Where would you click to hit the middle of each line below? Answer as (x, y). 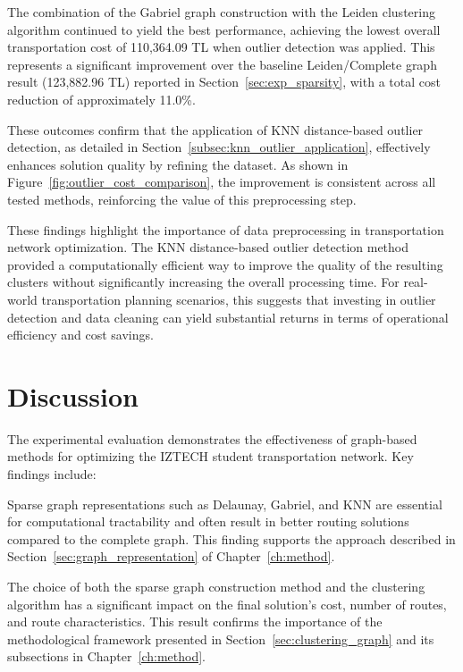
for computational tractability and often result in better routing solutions (208, 521)
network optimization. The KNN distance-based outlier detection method (208, 247)
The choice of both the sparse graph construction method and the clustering (216, 586)
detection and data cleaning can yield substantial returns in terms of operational (228, 317)
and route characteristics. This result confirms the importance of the (195, 622)
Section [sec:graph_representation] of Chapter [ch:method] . (171, 556)
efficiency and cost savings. (80, 335)
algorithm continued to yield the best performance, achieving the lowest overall (224, 29)
